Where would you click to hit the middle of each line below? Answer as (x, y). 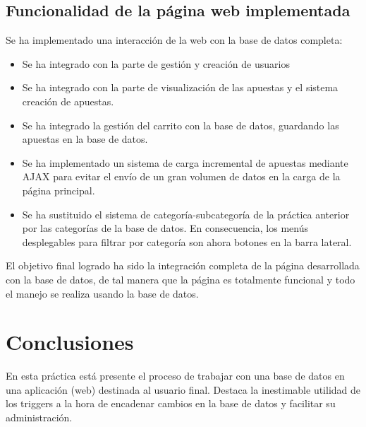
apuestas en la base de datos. (85, 139)
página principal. (59, 190)
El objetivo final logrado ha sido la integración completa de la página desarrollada (183, 265)
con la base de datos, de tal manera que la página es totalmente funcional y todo (181, 279)
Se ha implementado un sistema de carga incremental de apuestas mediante (185, 162)
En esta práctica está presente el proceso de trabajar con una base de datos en (175, 376)
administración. (39, 417)
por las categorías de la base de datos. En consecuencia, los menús (165, 228)
